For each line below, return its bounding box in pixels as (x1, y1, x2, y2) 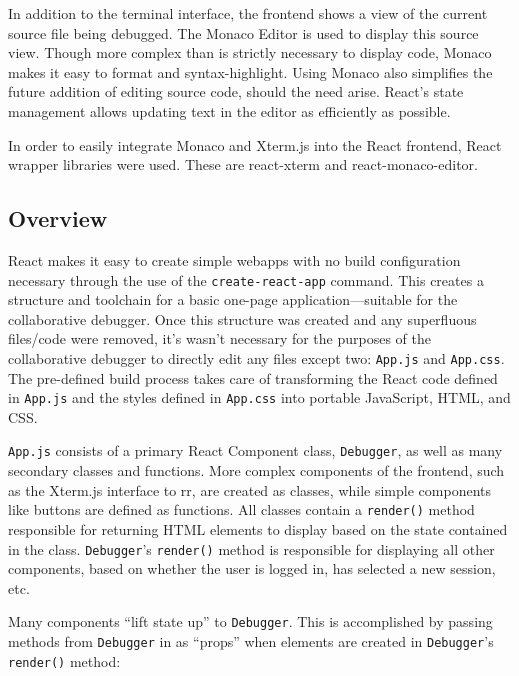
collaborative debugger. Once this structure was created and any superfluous (8, 308, 477, 329)
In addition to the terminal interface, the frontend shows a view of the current (8, 3, 488, 23)
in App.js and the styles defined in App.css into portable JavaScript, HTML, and (8, 387, 511, 408)
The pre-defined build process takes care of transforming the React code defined (8, 367, 498, 388)
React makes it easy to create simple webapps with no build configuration (8, 249, 461, 270)
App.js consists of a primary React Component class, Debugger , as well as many (8, 440, 503, 461)
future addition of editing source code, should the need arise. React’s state (8, 81, 464, 102)
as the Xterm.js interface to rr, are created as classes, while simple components (8, 479, 491, 500)
